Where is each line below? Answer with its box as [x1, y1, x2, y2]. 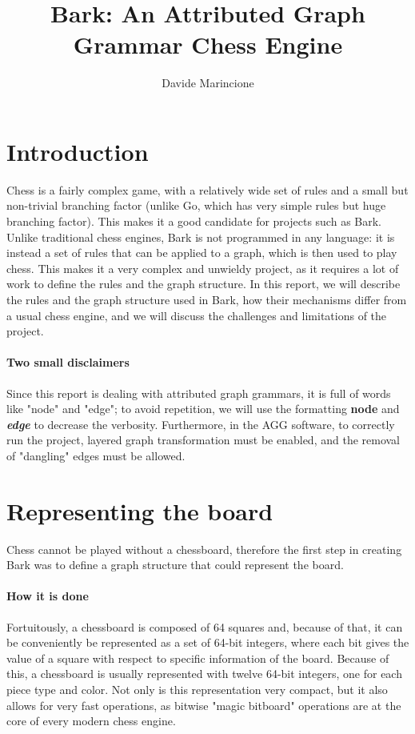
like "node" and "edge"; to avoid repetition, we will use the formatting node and [6, 400, 400, 417]
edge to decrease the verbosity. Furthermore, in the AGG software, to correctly [6, 415, 395, 432]
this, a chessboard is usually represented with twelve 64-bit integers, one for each [6, 665, 402, 682]
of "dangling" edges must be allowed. [6, 447, 186, 463]
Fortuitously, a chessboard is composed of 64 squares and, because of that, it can [6, 618, 403, 635]
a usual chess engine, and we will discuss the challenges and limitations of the [6, 307, 387, 323]
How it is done [6, 588, 89, 604]
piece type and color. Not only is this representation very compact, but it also [6, 681, 388, 698]
